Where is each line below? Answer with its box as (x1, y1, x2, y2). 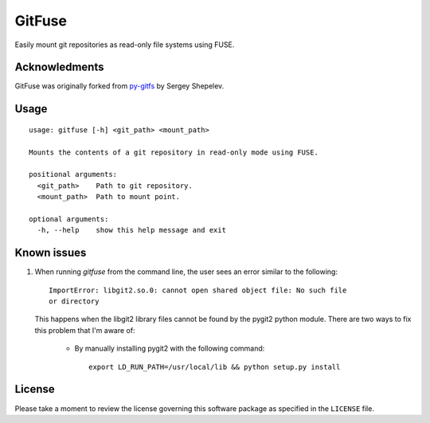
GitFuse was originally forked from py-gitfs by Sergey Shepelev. (14, 81, 225, 91)
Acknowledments (14, 61, 104, 74)
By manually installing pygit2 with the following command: (74, 343, 265, 354)
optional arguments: (29, 214, 109, 223)
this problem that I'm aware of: (34, 325, 135, 335)
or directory (49, 297, 100, 306)
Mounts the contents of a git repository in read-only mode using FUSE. (29, 147, 319, 157)
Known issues (14, 246, 87, 260)
